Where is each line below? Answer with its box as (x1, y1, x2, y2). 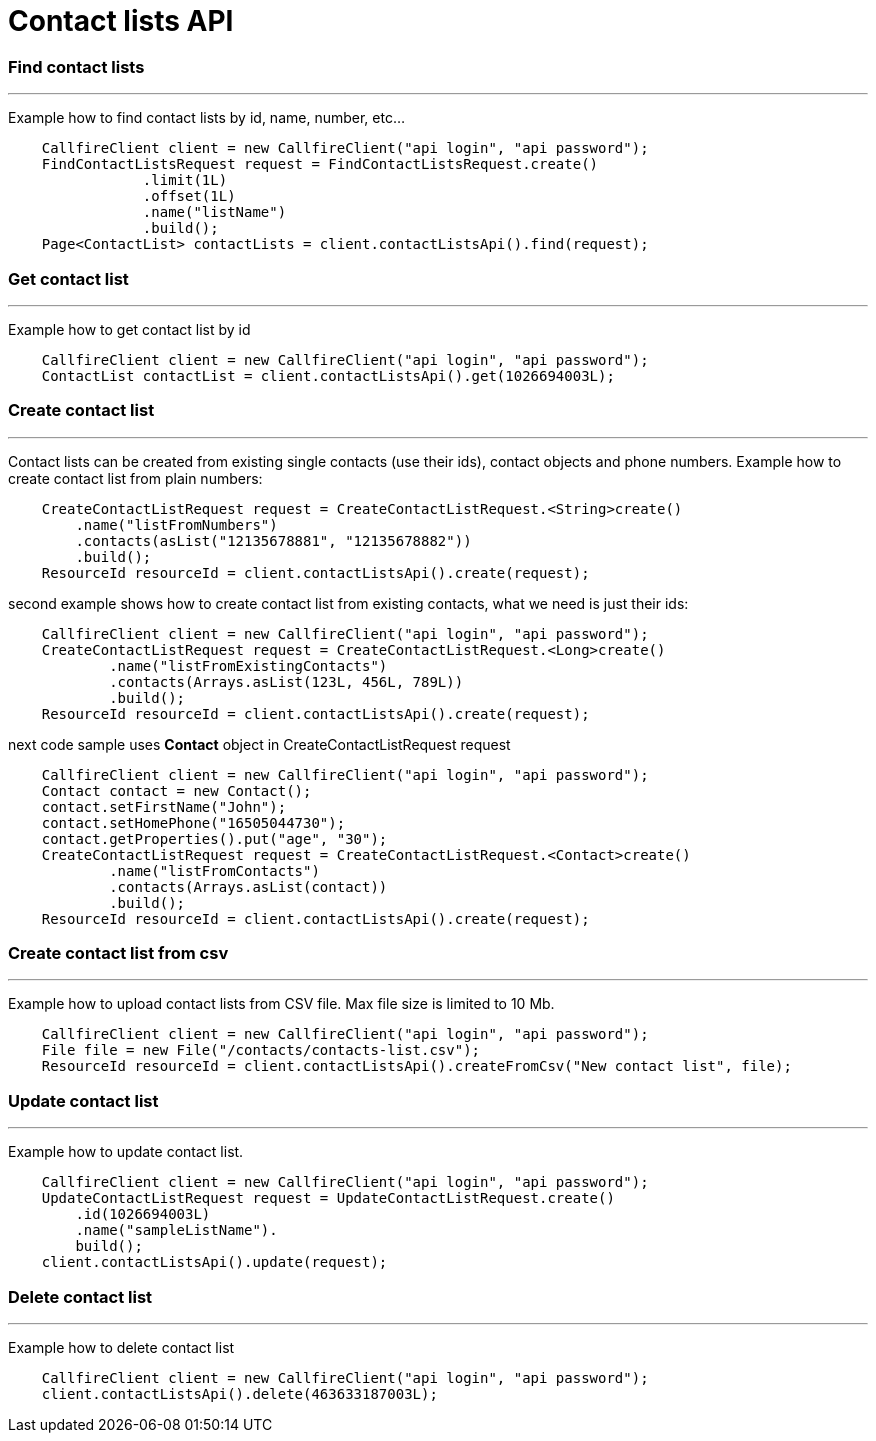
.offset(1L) (142, 188, 236, 205)
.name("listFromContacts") (109, 862, 320, 879)
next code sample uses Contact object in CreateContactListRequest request (8, 735, 511, 753)
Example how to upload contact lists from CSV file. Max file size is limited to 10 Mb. (8, 995, 555, 1013)
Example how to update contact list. (8, 1143, 244, 1161)
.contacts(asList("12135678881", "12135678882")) (75, 532, 472, 549)
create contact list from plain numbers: (8, 469, 263, 487)
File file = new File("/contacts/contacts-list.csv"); (41, 1042, 481, 1059)
